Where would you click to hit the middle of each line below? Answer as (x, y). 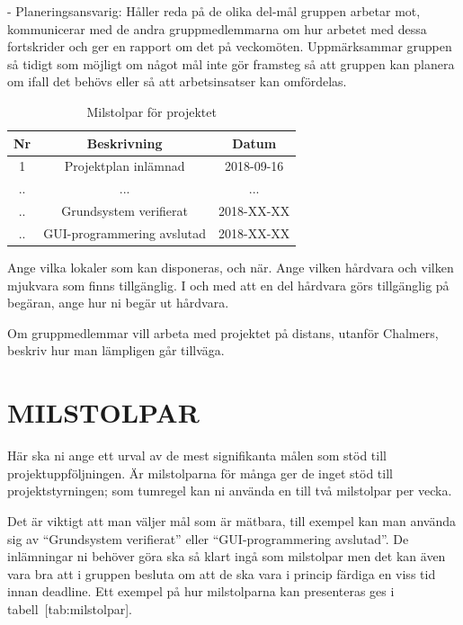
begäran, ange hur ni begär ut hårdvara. (118, 303)
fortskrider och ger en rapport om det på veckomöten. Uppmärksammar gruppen (230, 46)
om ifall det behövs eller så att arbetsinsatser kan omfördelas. (177, 81)
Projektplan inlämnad (125, 166)
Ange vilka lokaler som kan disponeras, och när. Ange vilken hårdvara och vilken (231, 268)
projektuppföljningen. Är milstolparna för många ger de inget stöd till (200, 473)
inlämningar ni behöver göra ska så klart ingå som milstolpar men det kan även (227, 556)
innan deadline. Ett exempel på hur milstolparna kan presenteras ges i (201, 591)
